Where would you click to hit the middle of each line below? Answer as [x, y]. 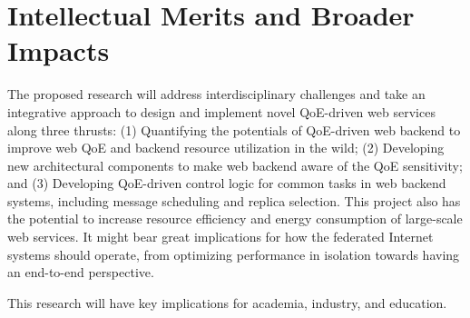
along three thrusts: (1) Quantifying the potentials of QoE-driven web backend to [234, 129]
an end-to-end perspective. [81, 272]
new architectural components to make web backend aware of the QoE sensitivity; [235, 165]
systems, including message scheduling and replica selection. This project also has [234, 200]
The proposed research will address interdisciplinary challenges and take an [216, 94]
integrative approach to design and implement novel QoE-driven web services [221, 111]
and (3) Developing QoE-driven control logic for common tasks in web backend [227, 183]
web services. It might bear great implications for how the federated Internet [220, 237]
